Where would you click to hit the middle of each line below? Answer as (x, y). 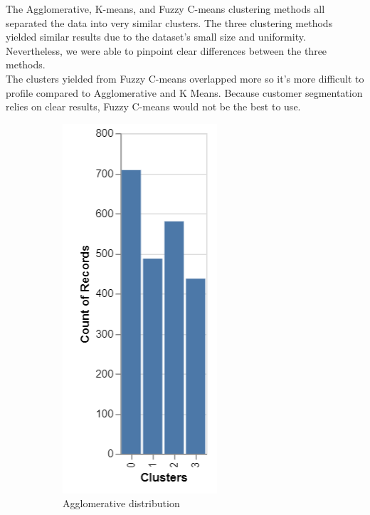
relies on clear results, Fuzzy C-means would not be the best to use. (153, 106)
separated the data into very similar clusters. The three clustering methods (169, 22)
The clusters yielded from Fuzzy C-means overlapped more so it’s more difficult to (185, 78)
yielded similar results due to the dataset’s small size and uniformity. (156, 37)
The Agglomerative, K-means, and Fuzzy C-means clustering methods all (165, 9)
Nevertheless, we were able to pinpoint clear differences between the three (166, 50)
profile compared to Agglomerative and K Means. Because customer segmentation (184, 92)
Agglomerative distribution (121, 503)
